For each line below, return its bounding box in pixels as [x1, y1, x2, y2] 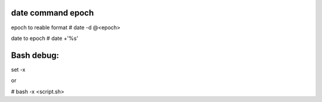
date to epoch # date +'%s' [11, 35, 79, 42]
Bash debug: [11, 50, 60, 60]
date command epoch [11, 8, 94, 18]
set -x [11, 66, 26, 73]
